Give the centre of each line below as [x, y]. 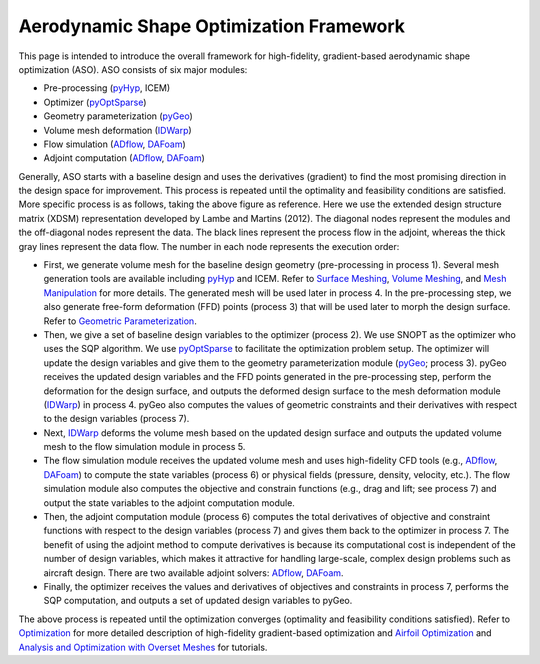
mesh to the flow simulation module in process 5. [144, 447]
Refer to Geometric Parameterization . [120, 321]
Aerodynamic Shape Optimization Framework [211, 26]
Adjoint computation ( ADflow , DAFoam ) [124, 158]
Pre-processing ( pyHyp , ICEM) [107, 88]
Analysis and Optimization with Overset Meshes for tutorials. [143, 647]
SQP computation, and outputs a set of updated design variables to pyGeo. [198, 601]
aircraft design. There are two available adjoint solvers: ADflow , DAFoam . [193, 572]
